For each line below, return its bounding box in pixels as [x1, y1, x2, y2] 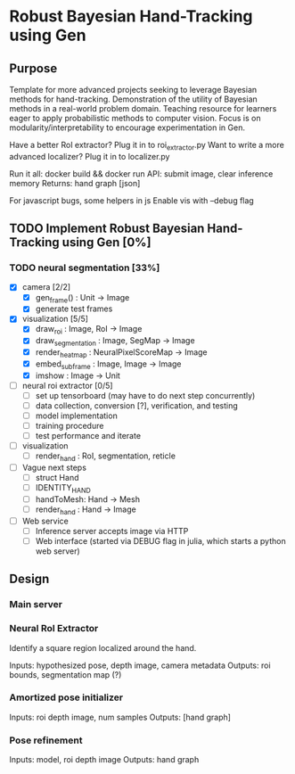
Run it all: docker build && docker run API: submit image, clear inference [9, 168, 274, 179]
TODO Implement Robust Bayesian [9, 221, 205, 236]
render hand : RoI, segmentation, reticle [35, 450, 176, 463]
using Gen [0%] [61, 235, 152, 251]
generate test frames [35, 303, 113, 314]
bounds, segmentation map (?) [9, 669, 122, 679]
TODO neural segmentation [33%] [9, 261, 160, 274]
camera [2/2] [21, 282, 71, 292]
